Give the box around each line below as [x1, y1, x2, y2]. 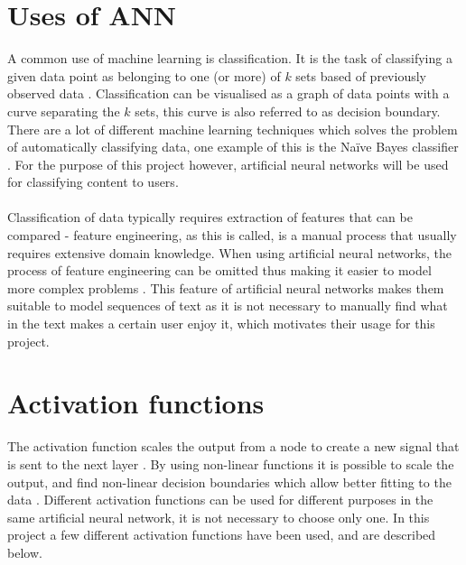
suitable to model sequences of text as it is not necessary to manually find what [7, 296, 448, 315]
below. [7, 542, 42, 561]
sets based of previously [295, 66, 426, 85]
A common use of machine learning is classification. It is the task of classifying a [7, 49, 452, 68]
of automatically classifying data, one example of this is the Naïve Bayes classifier [7, 137, 459, 156]
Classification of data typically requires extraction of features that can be [7, 208, 413, 227]
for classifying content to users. [7, 172, 179, 191]
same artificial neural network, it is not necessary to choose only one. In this [7, 507, 430, 526]
